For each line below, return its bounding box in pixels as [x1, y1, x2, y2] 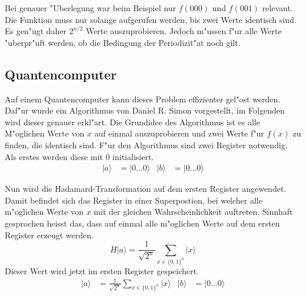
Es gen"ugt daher [5, 25, 67, 37]
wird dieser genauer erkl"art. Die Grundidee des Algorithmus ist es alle [5, 115, 260, 128]
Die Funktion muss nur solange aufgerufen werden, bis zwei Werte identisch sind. [5, 13, 297, 25]
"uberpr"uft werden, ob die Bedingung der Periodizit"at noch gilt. [5, 36, 241, 48]
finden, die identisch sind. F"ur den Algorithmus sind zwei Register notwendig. [5, 138, 288, 151]
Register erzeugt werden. [5, 228, 94, 241]
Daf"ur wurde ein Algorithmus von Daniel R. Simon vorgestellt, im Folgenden [5, 104, 285, 117]
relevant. [262, 2, 293, 14]
